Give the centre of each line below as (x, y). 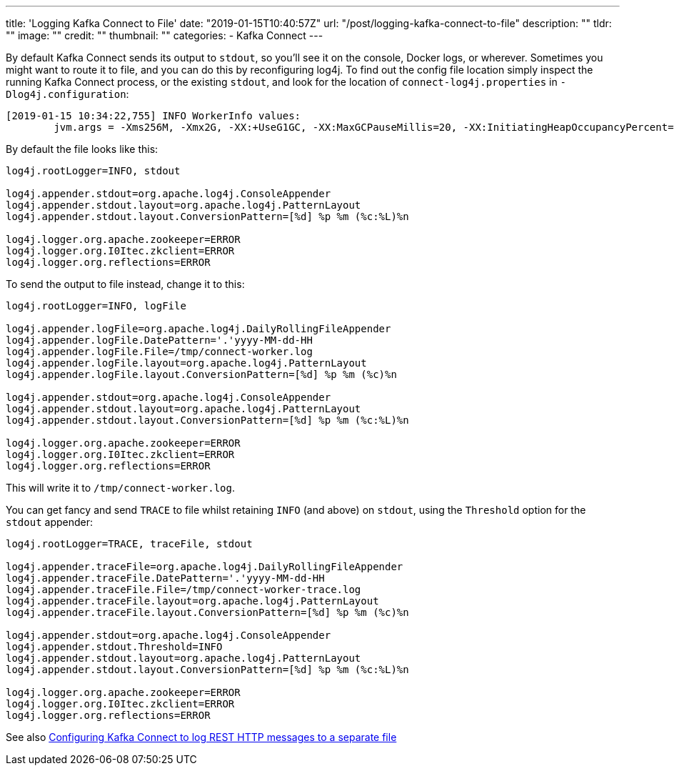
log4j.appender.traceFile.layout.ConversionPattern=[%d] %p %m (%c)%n (207, 612)
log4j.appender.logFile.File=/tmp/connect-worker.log (159, 352)
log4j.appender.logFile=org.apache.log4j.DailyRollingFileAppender (198, 329)
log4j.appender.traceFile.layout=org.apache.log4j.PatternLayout (192, 601)
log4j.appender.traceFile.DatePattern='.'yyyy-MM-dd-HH (165, 578)
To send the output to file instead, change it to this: (125, 284)
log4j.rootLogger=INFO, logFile (96, 306)
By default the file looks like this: (82, 149)
